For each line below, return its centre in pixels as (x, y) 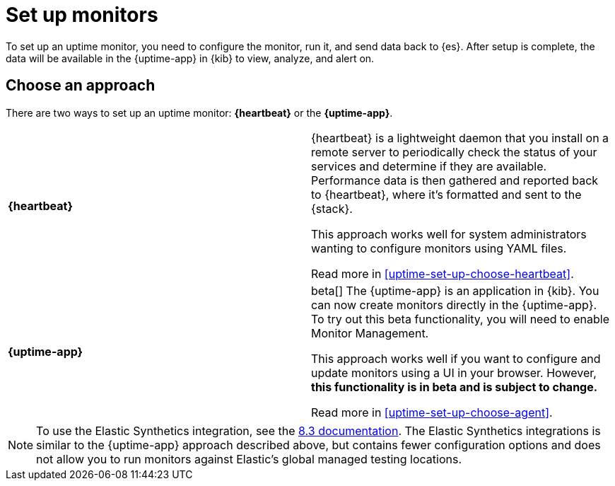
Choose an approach (81, 86)
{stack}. (332, 208)
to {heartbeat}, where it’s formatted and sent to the (446, 194)
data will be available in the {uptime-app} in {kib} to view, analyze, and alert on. (190, 58)
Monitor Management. (370, 333)
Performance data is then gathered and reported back (455, 180)
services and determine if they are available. (429, 166)
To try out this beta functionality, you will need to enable (461, 319)
